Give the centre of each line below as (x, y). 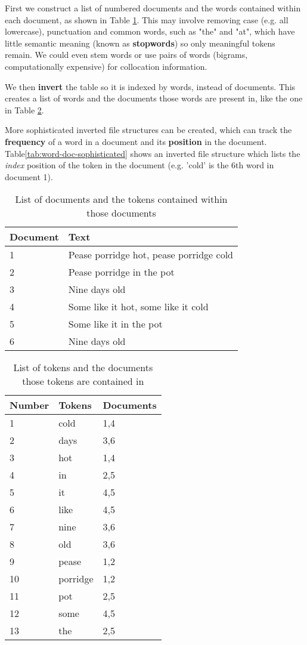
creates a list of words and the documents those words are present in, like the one (154, 98)
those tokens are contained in (83, 381)
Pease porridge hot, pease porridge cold (151, 255)
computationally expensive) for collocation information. (106, 66)
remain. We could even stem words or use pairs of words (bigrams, (126, 55)
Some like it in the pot (115, 324)
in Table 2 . (24, 109)
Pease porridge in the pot (121, 272)
